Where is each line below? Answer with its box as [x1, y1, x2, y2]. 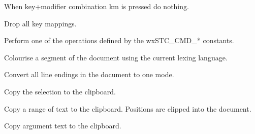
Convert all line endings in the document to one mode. [4, 69, 174, 80]
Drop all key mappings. [4, 18, 77, 28]
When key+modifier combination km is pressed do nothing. [4, 1, 189, 11]
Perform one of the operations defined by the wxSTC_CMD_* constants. [4, 35, 234, 46]
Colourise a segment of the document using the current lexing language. [4, 52, 228, 62]
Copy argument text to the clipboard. [4, 120, 121, 131]
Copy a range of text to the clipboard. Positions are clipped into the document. [4, 103, 251, 114]
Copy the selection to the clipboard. [4, 86, 116, 96]
